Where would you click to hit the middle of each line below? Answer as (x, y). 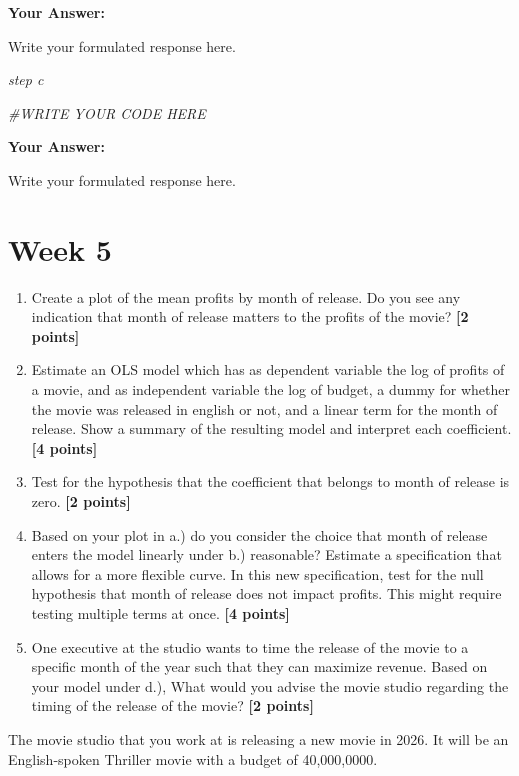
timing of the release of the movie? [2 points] (172, 705)
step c (26, 79)
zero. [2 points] (81, 501)
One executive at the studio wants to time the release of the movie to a (250, 646)
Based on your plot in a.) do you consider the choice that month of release (259, 534)
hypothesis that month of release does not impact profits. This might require (266, 593)
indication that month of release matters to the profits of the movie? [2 (250, 316)
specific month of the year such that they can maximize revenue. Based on (259, 666)
